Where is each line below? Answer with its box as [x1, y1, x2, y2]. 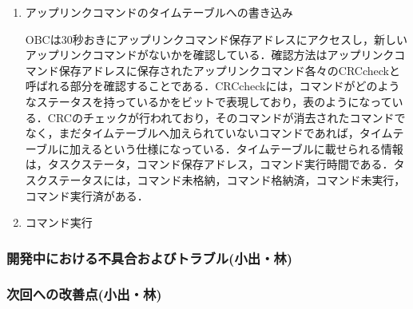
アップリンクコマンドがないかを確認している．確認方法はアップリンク [25, 46, 395, 63]
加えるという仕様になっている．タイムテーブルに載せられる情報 [69, 140, 403, 156]
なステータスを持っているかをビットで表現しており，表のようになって [25, 93, 392, 109]
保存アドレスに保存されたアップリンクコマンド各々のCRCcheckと [58, 61, 400, 78]
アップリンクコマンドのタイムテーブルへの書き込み [25, 4, 293, 20]
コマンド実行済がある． [25, 187, 149, 204]
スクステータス [25, 171, 104, 188]
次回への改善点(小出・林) [6, 284, 162, 304]
